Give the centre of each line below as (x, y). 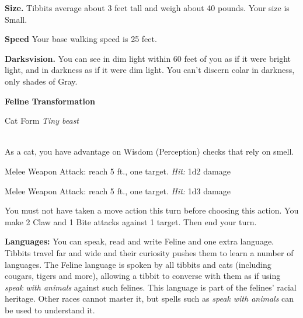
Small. (16, 19)
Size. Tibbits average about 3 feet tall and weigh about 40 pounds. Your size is (147, 8)
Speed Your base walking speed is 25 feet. (81, 39)
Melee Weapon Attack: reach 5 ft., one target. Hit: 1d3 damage (118, 191)
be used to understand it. (50, 310)
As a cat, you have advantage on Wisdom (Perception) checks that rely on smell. (149, 151)
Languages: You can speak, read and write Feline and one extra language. (140, 241)
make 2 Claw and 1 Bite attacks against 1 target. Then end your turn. (131, 221)
